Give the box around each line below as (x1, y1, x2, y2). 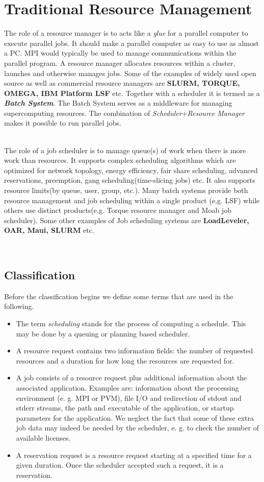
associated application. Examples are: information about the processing (16, 382, 239, 393)
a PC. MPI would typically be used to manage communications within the (4, 47, 236, 58)
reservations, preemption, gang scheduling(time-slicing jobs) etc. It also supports (4, 175, 255, 185)
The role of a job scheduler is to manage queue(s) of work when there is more (4, 144, 246, 155)
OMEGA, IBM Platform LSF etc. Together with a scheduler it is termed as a (4, 87, 260, 98)
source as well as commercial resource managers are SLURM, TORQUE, (4, 78, 240, 88)
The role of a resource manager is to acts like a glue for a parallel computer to (4, 28, 248, 38)
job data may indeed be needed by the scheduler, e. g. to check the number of (16, 422, 259, 433)
